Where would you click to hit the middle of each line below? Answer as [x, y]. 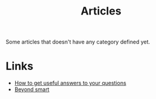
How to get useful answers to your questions [70, 83]
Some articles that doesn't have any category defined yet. [78, 42]
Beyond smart [32, 89]
